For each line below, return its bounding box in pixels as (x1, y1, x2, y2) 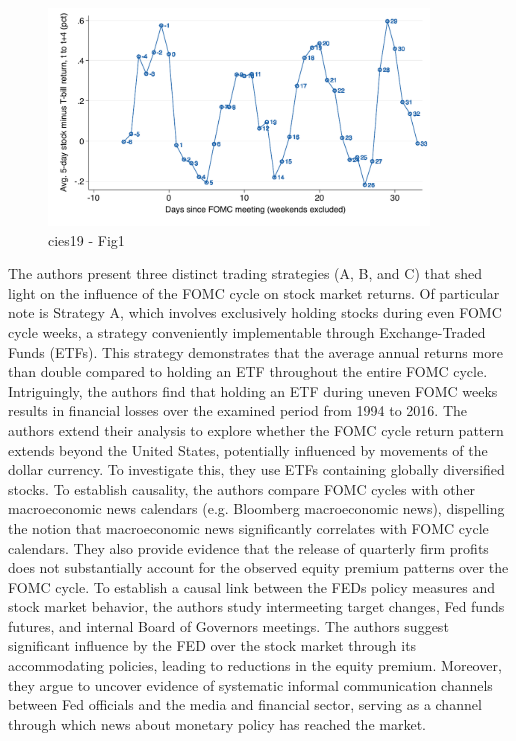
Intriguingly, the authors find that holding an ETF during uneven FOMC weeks (8, 380, 498, 401)
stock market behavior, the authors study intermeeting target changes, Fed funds (8, 596, 505, 617)
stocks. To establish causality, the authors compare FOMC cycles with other (8, 478, 476, 499)
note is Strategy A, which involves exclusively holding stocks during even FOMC (8, 302, 502, 323)
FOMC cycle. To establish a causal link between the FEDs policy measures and (8, 576, 495, 597)
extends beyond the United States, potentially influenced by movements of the (8, 439, 488, 460)
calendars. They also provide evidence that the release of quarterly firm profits (8, 537, 489, 558)
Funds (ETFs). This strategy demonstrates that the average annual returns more (8, 341, 503, 362)
